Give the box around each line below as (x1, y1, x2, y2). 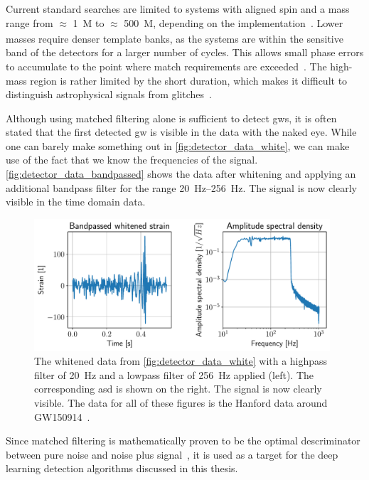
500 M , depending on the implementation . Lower (124, 15, 343, 30)
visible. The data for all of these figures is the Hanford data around (34, 395, 328, 410)
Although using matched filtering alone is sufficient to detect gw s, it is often (6, 110, 337, 125)
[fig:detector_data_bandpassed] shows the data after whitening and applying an (6, 166, 356, 181)
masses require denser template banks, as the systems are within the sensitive (6, 31, 343, 46)
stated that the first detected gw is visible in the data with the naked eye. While (6, 124, 357, 139)
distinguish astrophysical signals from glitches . (6, 87, 212, 102)
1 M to (73, 15, 105, 30)
